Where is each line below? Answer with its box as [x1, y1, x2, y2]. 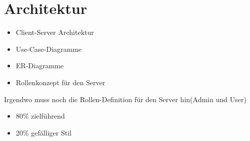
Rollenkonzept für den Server [16, 77, 105, 87]
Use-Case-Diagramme [16, 43, 82, 54]
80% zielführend [16, 111, 65, 121]
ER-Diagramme [16, 60, 64, 71]
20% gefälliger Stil [16, 127, 72, 138]
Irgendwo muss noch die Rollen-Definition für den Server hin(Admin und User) [4, 94, 246, 104]
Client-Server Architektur [16, 27, 94, 37]
